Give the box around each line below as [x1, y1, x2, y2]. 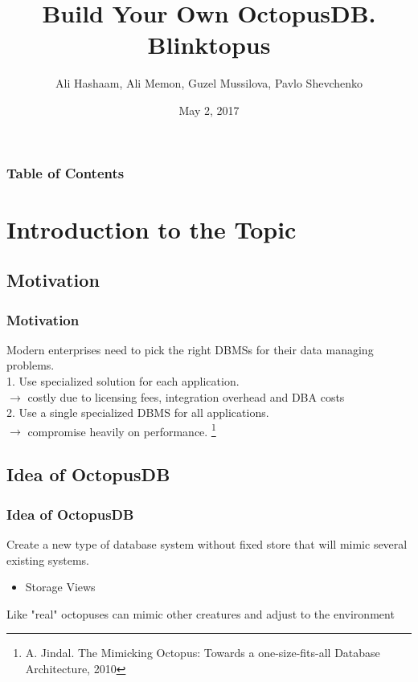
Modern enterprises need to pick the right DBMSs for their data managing [6, 341, 374, 357]
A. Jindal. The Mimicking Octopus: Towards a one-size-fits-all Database [25, 644, 380, 661]
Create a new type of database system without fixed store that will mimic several [6, 536, 408, 553]
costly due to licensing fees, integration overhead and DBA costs [27, 388, 345, 405]
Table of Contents [6, 162, 125, 182]
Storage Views [25, 578, 96, 595]
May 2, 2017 [178, 101, 240, 118]
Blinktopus [147, 28, 271, 61]
